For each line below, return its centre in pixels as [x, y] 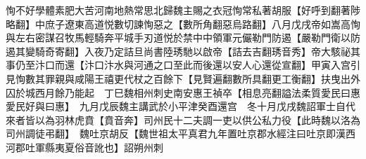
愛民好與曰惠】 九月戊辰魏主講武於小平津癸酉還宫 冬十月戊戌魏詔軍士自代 [181, 106]
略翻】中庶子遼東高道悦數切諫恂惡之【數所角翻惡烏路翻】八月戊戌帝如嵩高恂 [183, 23]
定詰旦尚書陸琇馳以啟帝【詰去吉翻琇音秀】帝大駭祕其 [237, 51]
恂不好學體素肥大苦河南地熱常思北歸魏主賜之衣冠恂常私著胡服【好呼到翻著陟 [183, 10]
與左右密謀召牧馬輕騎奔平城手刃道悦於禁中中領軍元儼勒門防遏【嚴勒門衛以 [178, 37]
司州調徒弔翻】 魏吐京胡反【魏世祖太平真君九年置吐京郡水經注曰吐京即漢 [176, 133]
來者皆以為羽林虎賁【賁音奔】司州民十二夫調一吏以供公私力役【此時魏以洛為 [183, 119]
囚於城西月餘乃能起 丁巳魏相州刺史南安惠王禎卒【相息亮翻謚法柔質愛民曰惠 [183, 92]
